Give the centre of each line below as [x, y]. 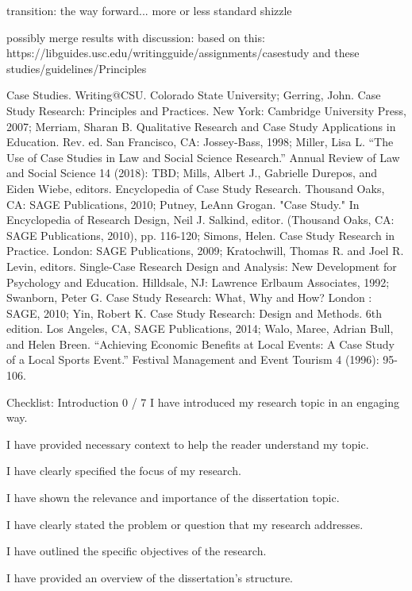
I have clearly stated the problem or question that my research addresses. [185, 524]
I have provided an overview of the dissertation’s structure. [150, 577]
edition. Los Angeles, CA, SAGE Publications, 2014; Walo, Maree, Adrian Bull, [200, 328]
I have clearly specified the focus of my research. [124, 471]
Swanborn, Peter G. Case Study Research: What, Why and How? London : [189, 297]
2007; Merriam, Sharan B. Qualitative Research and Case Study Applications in [201, 126]
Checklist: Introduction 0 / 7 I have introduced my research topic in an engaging [203, 402]
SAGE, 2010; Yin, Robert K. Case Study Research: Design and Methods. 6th [194, 313]
